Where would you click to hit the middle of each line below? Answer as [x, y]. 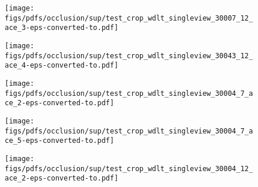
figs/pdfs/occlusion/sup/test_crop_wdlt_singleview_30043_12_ [129, 56]
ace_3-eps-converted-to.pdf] [62, 28]
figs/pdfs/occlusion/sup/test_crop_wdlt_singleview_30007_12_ [129, 18]
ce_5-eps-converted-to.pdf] [60, 141]
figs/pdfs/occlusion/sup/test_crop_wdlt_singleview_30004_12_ [129, 168]
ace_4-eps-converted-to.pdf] [62, 66]
